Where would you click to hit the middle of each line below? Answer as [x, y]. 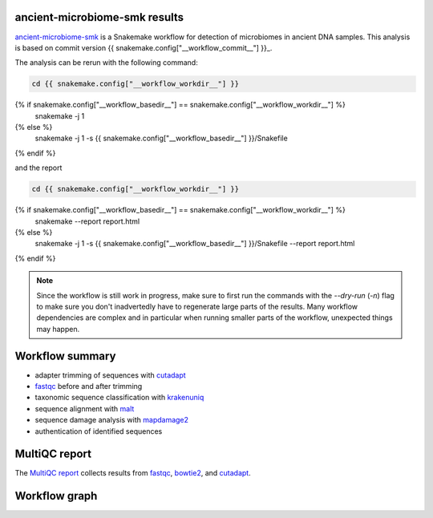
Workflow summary [65, 356]
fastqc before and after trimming [89, 386]
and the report [38, 168]
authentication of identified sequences [99, 431]
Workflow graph [56, 496]
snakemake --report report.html [87, 221]
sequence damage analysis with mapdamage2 [111, 420]
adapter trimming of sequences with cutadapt [110, 375]
